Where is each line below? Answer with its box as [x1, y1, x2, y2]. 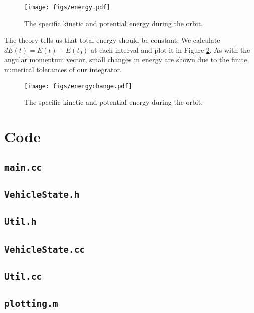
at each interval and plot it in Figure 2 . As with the [91, 44, 250, 55]
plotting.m [4, 298, 58, 309]
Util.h [4, 216, 37, 227]
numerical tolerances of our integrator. [4, 64, 122, 75]
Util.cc [4, 271, 42, 282]
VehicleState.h [4, 189, 80, 200]
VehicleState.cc [4, 244, 85, 255]
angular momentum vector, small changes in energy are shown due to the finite [4, 54, 247, 65]
